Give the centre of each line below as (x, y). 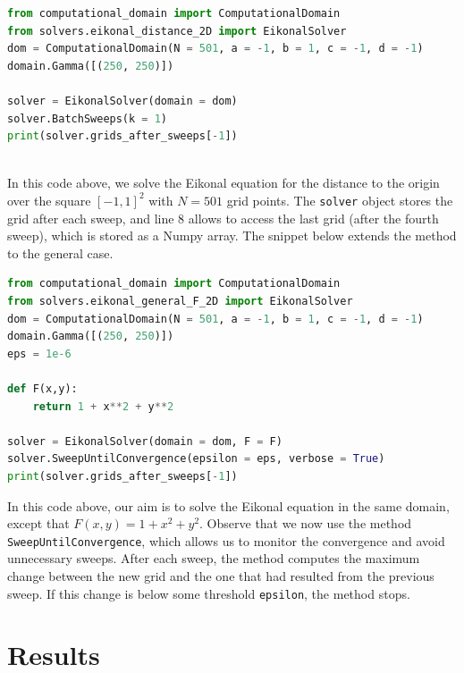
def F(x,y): (42, 388)
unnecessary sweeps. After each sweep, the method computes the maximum (214, 558)
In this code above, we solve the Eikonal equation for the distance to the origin (224, 183)
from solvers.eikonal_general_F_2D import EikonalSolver (180, 301)
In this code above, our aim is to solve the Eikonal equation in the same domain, (228, 505)
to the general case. (60, 252)
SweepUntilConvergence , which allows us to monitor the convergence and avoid (226, 540)
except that (38, 523)
